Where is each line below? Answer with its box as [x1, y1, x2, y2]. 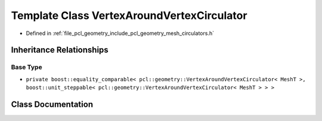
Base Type [11, 63, 42, 71]
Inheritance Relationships [11, 45, 109, 55]
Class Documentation [11, 99, 94, 109]
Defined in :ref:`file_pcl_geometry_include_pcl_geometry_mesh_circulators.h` [26, 30, 215, 37]
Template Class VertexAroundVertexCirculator [11, 9, 247, 22]
